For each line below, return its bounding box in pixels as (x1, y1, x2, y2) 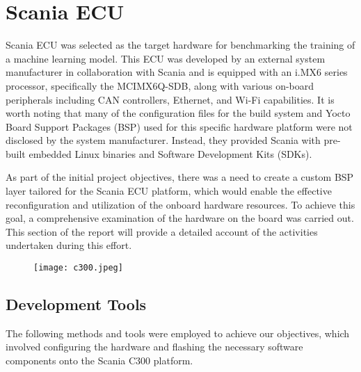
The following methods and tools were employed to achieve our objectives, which (6, 325, 350, 340)
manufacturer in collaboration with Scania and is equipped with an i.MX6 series (6, 65, 348, 79)
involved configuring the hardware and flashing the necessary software (6, 339, 303, 354)
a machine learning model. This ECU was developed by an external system (6, 51, 326, 65)
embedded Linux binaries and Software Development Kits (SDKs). (29, 146, 312, 161)
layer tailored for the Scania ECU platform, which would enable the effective (6, 184, 332, 198)
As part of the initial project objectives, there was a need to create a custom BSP (6, 170, 354, 184)
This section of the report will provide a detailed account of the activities (6, 224, 318, 238)
